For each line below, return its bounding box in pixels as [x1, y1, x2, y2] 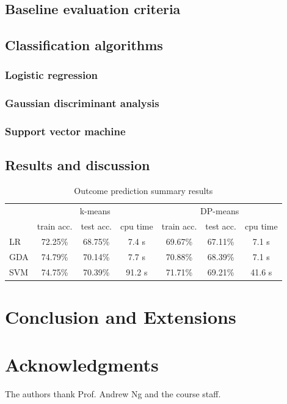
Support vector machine [5, 124, 126, 139]
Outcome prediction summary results [74, 184, 213, 197]
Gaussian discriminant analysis [5, 95, 159, 111]
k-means [79, 204, 111, 217]
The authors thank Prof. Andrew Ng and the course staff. [5, 387, 221, 400]
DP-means [200, 204, 239, 217]
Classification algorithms [5, 36, 163, 54]
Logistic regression [5, 67, 98, 83]
